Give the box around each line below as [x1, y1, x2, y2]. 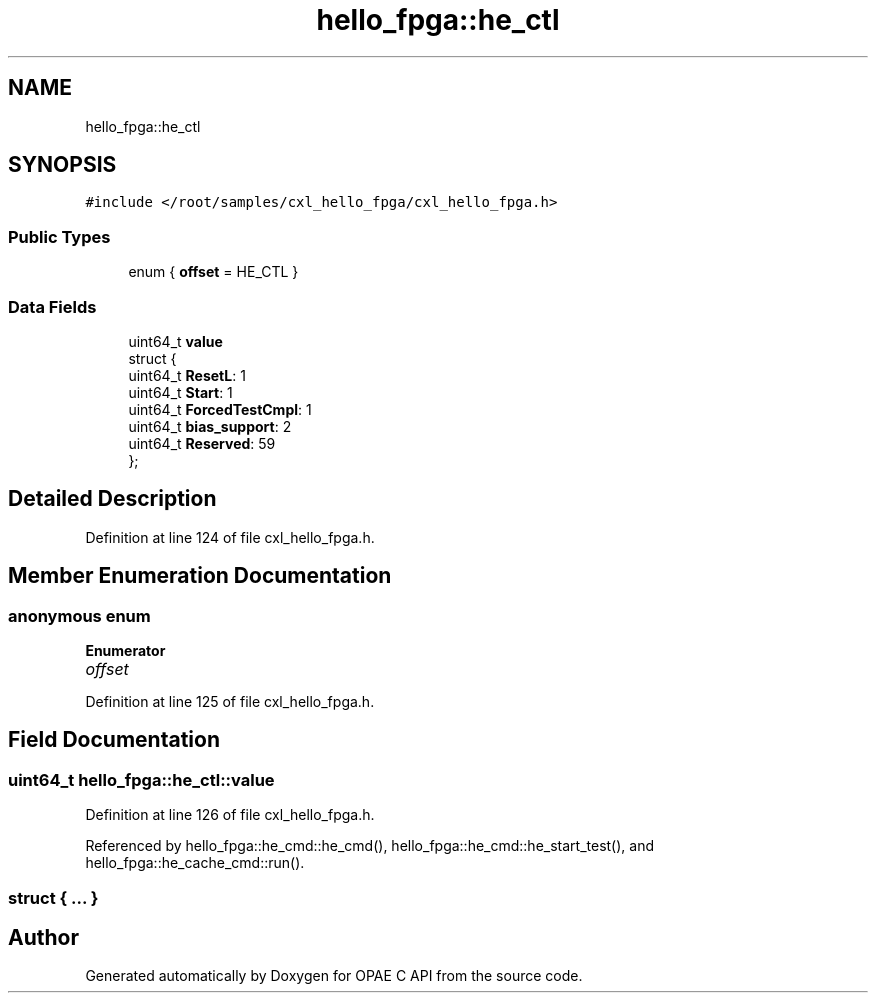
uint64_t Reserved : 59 [128, 434, 276, 452]
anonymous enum [8, 605, 151, 626]
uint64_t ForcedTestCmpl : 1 [128, 400, 312, 418]
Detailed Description [8, 486, 217, 512]
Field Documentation [8, 727, 220, 753]
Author [8, 925, 79, 951]
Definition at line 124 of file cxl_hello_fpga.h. [85, 528, 375, 546]
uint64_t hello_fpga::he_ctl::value [8, 769, 275, 790]
